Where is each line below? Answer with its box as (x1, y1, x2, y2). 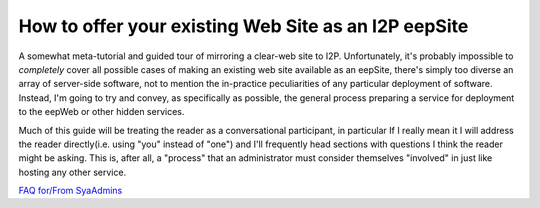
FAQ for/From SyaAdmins (18, 185, 123, 197)
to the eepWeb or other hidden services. (18, 106, 185, 118)
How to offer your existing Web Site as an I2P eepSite (18, 15, 469, 37)
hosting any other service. (18, 166, 127, 178)
